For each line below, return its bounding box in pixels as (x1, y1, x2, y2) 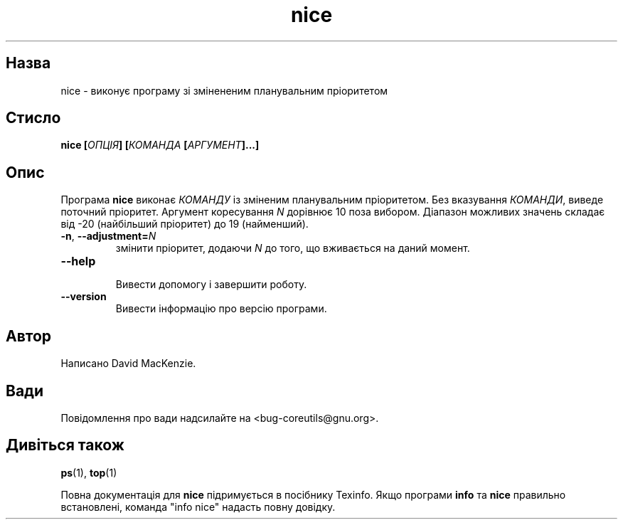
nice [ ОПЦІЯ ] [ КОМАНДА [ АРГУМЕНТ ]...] (60, 139, 260, 152)
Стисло (6, 109, 61, 127)
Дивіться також (6, 436, 124, 455)
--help (60, 254, 96, 269)
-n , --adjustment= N (60, 230, 156, 243)
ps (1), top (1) (60, 466, 117, 479)
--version (60, 290, 107, 303)
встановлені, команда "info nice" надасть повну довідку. (60, 500, 336, 513)
